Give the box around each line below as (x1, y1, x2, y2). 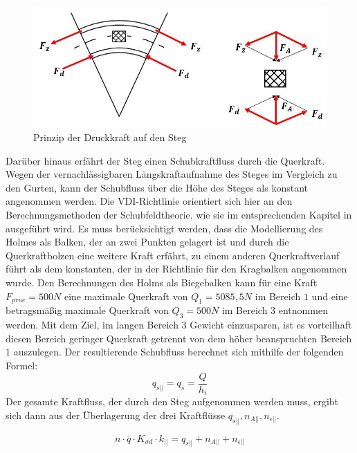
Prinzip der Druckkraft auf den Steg (33, 130, 187, 145)
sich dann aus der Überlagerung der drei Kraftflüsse (6, 407, 226, 422)
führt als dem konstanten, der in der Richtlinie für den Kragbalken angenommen (6, 261, 347, 276)
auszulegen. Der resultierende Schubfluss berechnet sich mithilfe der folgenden (13, 344, 344, 359)
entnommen (278, 303, 328, 317)
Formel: (6, 358, 38, 373)
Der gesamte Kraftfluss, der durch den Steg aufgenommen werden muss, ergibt (6, 394, 339, 409)
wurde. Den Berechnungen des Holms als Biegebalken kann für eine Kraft (6, 275, 318, 290)
